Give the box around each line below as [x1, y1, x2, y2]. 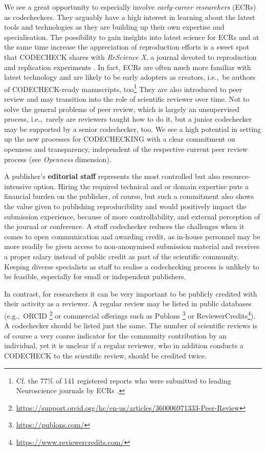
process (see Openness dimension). [4, 153, 112, 164]
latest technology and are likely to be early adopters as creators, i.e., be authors [4, 72, 256, 82]
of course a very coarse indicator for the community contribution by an [4, 330, 227, 341]
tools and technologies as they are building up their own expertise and [4, 21, 225, 32]
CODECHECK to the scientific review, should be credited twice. [4, 350, 207, 360]
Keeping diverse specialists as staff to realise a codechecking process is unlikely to [4, 261, 259, 272]
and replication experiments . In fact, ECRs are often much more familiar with [4, 61, 251, 72]
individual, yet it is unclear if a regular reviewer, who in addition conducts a [4, 340, 243, 351]
